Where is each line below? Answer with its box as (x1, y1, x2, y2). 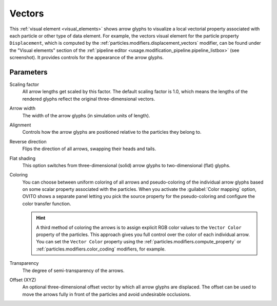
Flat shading (9, 155, 36, 161)
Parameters (9, 67, 48, 77)
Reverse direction (9, 138, 47, 145)
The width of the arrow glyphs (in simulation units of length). (22, 112, 150, 118)
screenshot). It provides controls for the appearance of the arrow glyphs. (9, 55, 164, 61)
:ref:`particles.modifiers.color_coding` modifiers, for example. (36, 246, 166, 252)
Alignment (9, 121, 31, 128)
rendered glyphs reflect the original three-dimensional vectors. (22, 96, 155, 102)
